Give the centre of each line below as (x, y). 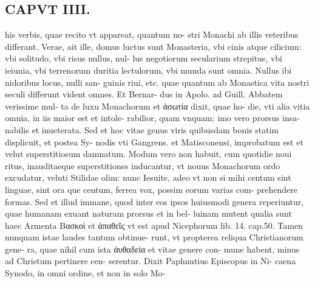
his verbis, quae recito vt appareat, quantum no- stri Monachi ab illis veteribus (152, 34)
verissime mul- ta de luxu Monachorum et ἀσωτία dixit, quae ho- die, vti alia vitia (157, 106)
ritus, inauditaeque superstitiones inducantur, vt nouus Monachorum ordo (143, 165)
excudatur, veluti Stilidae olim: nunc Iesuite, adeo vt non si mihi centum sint (148, 177)
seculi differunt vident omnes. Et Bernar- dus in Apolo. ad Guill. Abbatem (144, 94)
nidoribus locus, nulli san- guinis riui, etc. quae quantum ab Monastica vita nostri (157, 82)
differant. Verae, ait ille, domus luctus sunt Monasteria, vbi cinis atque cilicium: (153, 46)
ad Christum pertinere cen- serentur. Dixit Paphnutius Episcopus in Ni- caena (151, 261)
